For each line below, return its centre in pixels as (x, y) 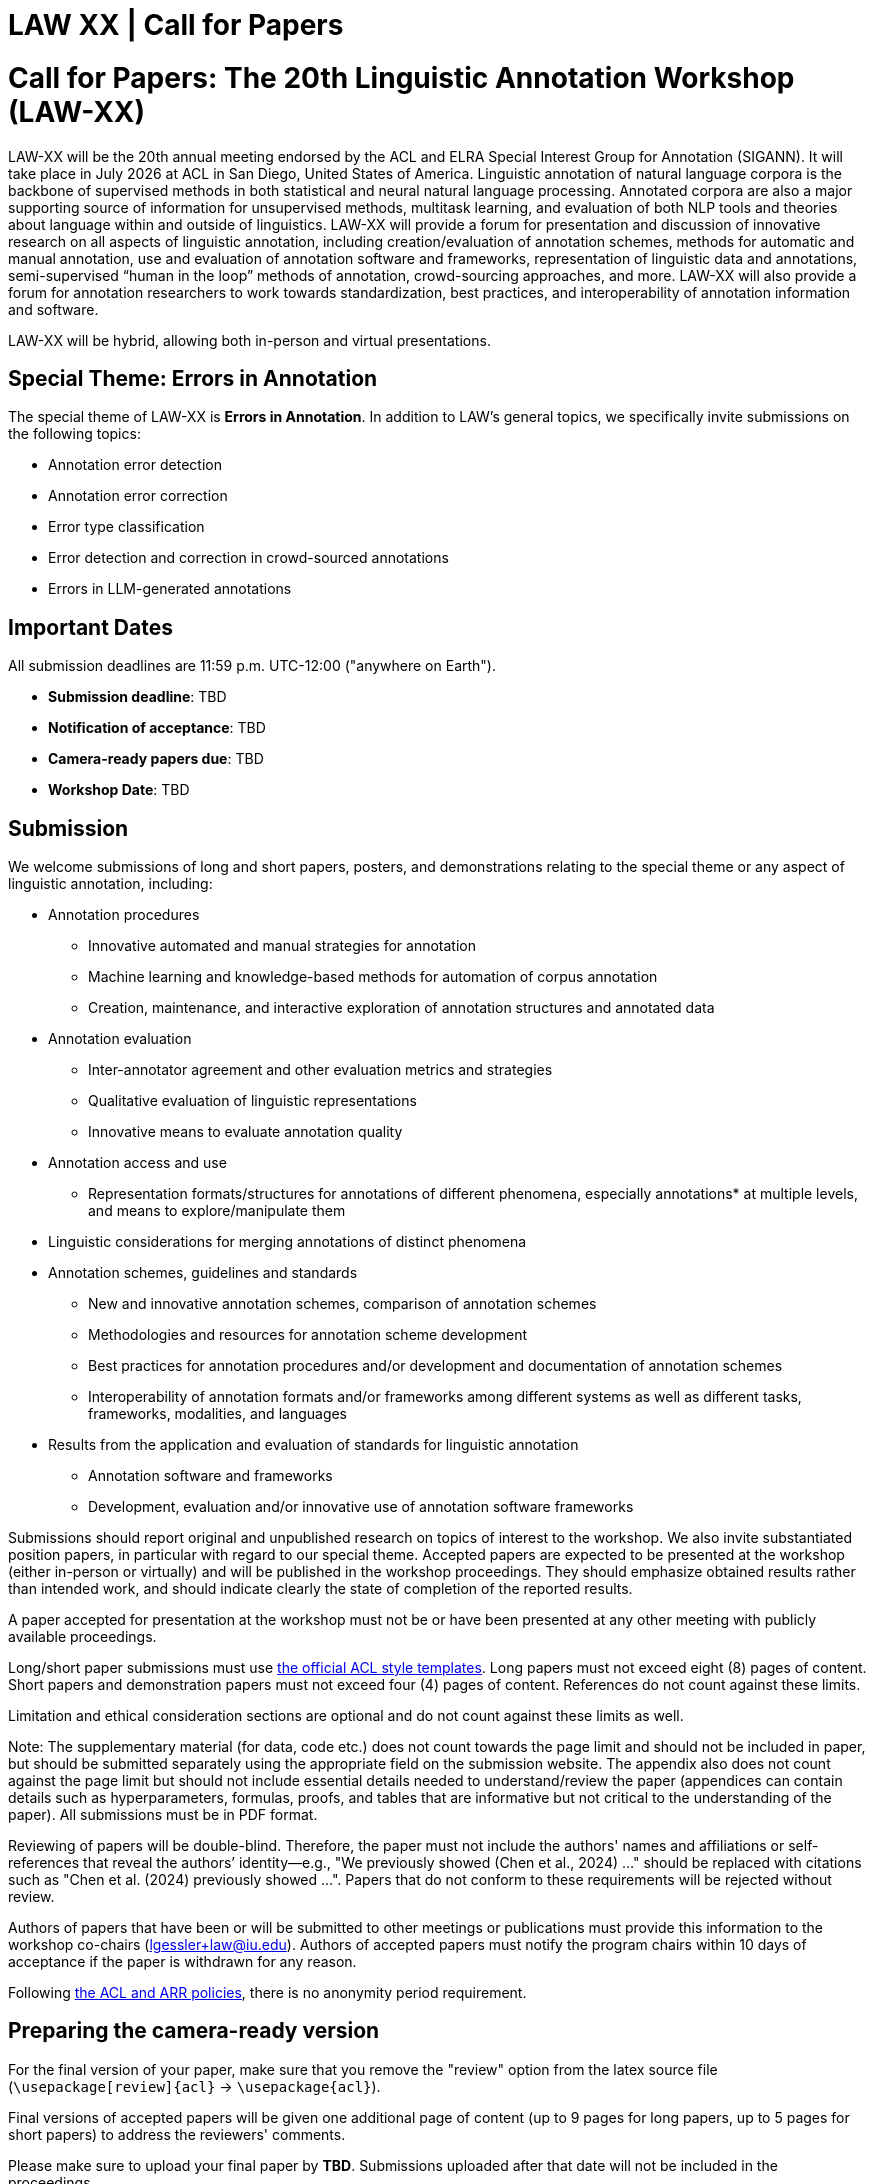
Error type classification (126, 527)
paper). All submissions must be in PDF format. (163, 1815)
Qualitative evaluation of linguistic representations (252, 1101)
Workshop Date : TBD (119, 790)
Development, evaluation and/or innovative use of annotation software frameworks (361, 1507)
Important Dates (90, 627)
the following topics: (74, 434)
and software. (53, 309)
